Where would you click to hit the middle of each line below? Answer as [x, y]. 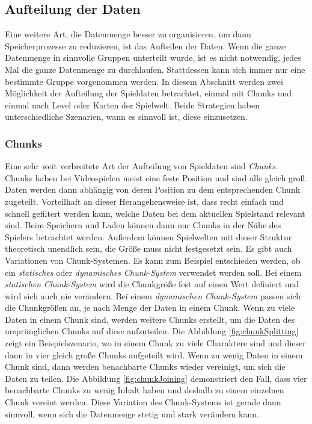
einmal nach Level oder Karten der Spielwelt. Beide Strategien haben [133, 104]
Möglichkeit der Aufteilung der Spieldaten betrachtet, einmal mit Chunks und [148, 93]
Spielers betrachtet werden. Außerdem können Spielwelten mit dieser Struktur [148, 236]
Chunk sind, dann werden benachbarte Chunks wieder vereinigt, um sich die [145, 366]
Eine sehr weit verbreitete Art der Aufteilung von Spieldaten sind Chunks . [142, 166]
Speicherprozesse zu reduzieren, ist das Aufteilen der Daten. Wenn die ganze [145, 45]
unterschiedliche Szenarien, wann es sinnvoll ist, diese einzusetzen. [126, 117]
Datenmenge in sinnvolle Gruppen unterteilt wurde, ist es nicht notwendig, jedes [153, 58]
